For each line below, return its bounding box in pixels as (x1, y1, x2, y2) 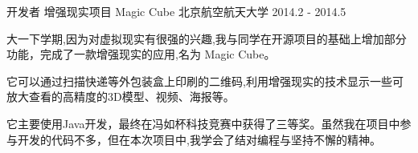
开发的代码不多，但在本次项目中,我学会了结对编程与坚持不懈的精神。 (17, 131, 381, 147)
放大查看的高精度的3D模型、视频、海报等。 (6, 88, 235, 105)
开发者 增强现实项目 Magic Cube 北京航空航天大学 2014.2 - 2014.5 (6, 3, 346, 19)
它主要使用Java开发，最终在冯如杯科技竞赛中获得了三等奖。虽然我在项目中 (6, 115, 400, 131)
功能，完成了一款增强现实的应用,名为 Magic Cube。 (6, 46, 276, 62)
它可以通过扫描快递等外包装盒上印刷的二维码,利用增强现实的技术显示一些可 (6, 72, 404, 89)
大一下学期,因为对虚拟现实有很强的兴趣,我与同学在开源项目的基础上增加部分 (6, 30, 407, 46)
